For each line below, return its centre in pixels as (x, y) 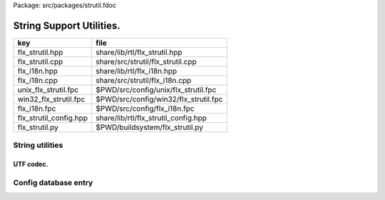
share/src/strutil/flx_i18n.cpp (143, 80)
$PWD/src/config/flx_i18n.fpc (145, 109)
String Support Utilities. (67, 25)
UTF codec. (31, 164)
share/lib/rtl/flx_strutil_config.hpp (151, 118)
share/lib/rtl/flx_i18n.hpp (136, 71)
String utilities (38, 145)
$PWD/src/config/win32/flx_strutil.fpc (159, 99)
